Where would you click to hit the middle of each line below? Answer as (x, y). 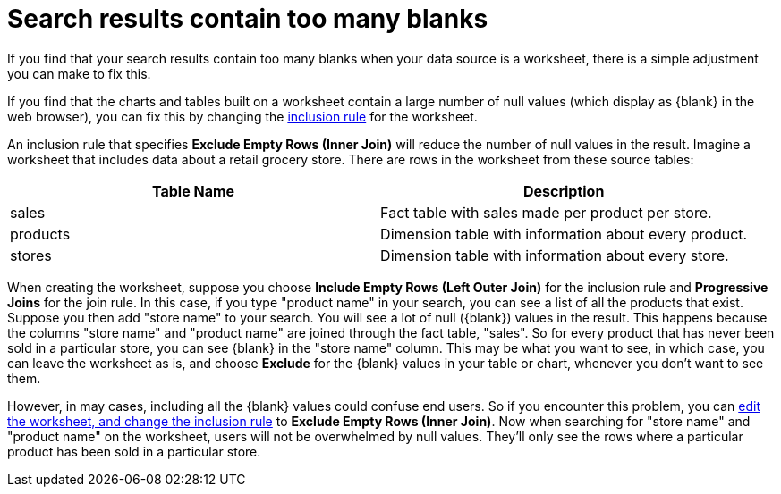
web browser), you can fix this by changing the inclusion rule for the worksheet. (242, 116)
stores (31, 255)
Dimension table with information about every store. (555, 255)
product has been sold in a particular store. (134, 451)
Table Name (193, 191)
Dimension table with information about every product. (564, 234)
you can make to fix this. (79, 73)
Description (564, 191)
